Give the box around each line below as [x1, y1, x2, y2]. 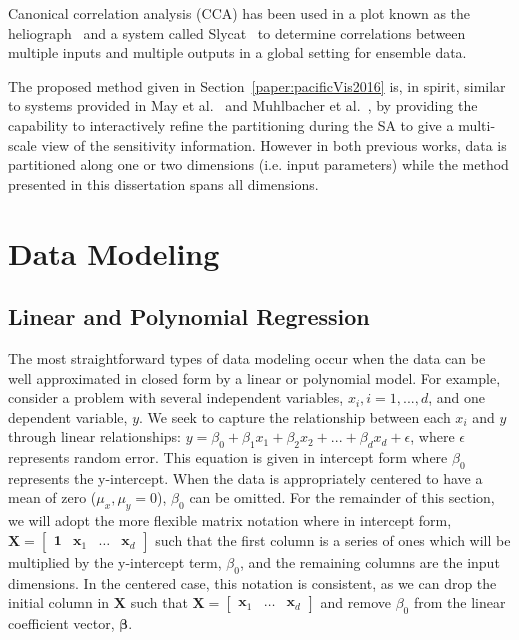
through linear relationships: [8, 426, 181, 447]
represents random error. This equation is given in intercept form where [8, 447, 448, 468]
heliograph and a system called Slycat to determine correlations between [8, 22, 466, 43]
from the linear [413, 592, 506, 613]
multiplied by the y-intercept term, [8, 551, 222, 572]
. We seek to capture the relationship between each [139, 406, 451, 427]
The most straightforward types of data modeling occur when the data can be [8, 347, 486, 368]
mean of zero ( [8, 487, 97, 508]
